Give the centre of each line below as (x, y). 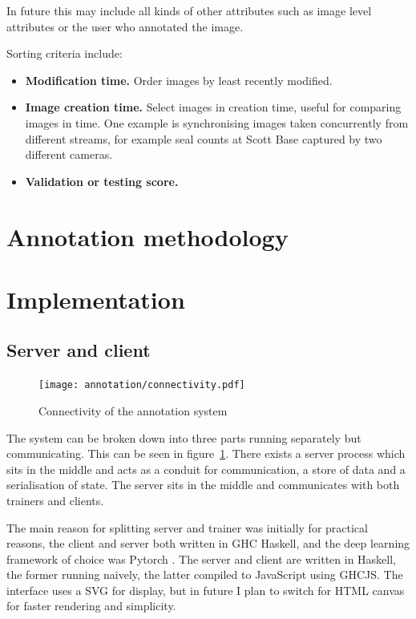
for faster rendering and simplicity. (91, 606)
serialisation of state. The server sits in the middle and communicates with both (203, 485)
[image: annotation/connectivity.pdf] (142, 385)
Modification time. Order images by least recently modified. (179, 80)
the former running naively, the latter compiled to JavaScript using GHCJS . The (205, 574)
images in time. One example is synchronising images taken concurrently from (217, 122)
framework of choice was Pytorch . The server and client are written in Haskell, (201, 558)
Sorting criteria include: (65, 53)
